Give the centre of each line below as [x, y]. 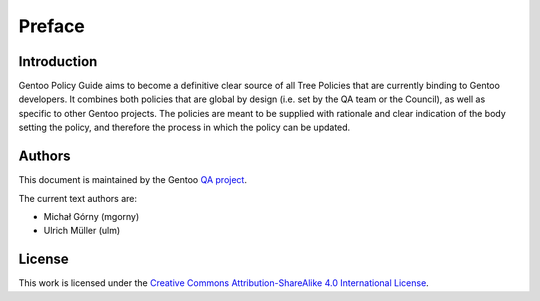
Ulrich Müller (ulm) [82, 231]
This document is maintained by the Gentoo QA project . [132, 180]
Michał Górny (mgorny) [91, 216]
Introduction [58, 61]
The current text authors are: [77, 198]
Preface [51, 26]
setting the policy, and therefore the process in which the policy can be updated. [184, 127]
